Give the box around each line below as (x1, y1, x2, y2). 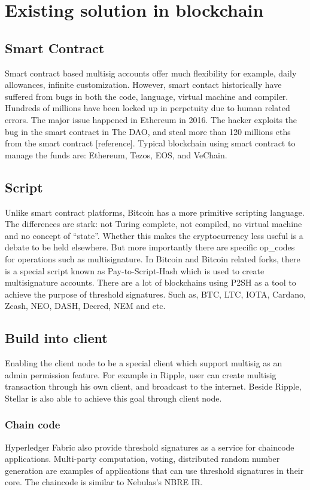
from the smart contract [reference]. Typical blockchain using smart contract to (5, 137, 296, 149)
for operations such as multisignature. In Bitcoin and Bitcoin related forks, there (5, 252, 300, 265)
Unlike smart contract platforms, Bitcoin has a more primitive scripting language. (5, 206, 305, 218)
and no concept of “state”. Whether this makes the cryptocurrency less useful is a (5, 229, 303, 241)
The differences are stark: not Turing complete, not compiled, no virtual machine (5, 218, 302, 230)
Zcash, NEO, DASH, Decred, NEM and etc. (5, 299, 166, 312)
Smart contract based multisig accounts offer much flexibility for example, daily (5, 66, 297, 79)
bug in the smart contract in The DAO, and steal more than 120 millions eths (5, 125, 291, 137)
